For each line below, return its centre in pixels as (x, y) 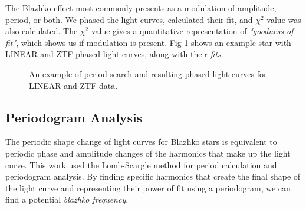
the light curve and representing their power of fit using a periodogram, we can (148, 188)
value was (284, 19)
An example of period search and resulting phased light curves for (148, 73)
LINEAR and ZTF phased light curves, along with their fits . (114, 54)
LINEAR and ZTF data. (73, 85)
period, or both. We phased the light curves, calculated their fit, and (129, 19)
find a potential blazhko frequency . (67, 199)
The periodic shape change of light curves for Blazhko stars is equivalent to (141, 142)
